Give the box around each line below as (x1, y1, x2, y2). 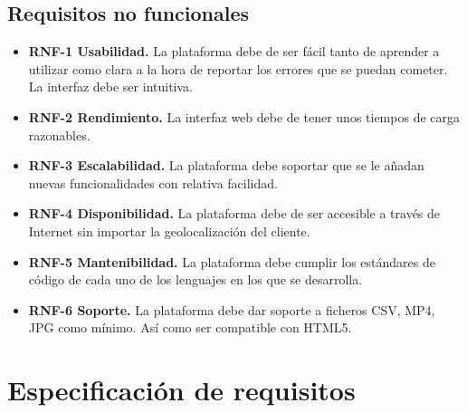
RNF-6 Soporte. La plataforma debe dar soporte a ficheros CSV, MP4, (28, 300, 435, 319)
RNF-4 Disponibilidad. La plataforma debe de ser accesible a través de (28, 204, 441, 223)
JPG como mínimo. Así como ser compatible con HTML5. (28, 318, 352, 337)
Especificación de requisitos (7, 371, 356, 408)
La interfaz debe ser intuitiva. (28, 77, 193, 96)
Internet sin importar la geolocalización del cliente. (28, 221, 310, 240)
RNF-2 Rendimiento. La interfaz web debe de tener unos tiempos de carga (28, 107, 460, 126)
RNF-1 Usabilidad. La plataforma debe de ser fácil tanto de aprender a (28, 42, 440, 61)
